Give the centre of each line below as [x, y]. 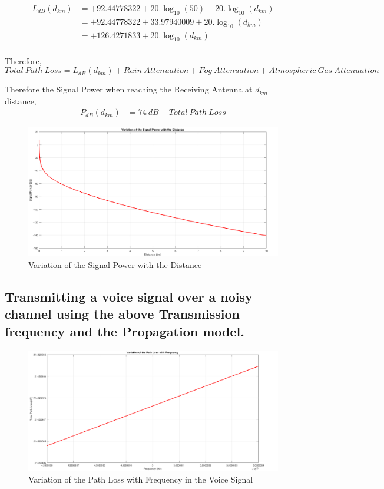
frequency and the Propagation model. [125, 331]
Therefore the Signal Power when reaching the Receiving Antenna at [129, 89]
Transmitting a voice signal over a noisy [129, 296]
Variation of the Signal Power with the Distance [115, 264]
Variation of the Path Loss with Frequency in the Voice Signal [141, 479]
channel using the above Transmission [122, 314]
